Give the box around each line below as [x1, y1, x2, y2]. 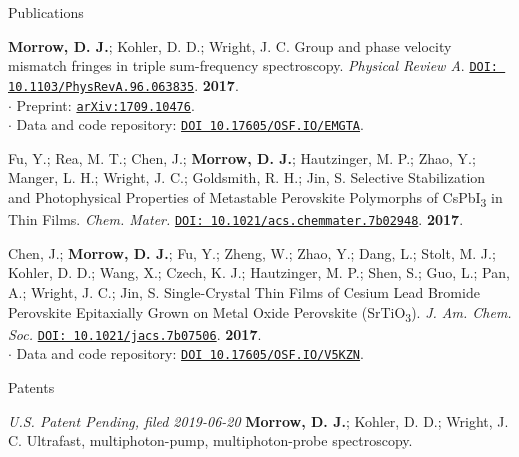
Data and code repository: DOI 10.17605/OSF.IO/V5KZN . [16, 343, 364, 364]
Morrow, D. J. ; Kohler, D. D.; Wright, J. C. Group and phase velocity [8, 35, 452, 56]
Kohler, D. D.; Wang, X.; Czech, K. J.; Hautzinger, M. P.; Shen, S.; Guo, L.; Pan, [8, 262, 510, 283]
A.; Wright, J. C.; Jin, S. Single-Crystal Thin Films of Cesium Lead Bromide [8, 281, 480, 302]
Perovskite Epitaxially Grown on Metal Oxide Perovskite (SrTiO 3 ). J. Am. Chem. [8, 301, 512, 325]
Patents [8, 377, 55, 397]
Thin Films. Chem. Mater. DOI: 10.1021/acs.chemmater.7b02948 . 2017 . [8, 209, 464, 230]
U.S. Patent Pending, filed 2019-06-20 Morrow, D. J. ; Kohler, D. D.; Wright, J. [8, 410, 509, 431]
